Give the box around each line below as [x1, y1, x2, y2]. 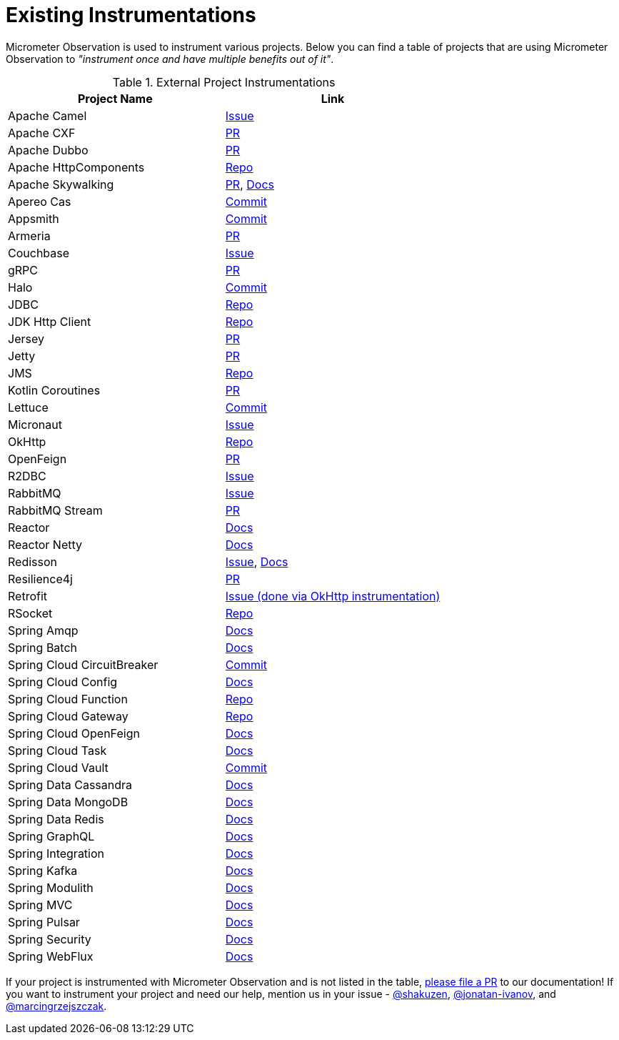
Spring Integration [8, 846, 105, 861]
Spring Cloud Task [8, 743, 107, 758]
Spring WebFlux [8, 949, 94, 964]
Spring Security [8, 931, 91, 946]
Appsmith [8, 211, 59, 226]
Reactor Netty [8, 537, 83, 552]
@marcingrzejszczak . [6, 999, 107, 1012]
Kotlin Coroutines [8, 382, 101, 397]
